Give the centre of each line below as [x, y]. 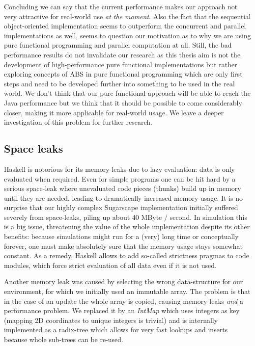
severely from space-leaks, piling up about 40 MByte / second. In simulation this [126, 217]
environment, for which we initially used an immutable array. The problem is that [127, 291]
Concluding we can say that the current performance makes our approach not [121, 6]
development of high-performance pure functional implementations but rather [121, 64]
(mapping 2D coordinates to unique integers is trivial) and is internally [111, 320]
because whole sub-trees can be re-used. [64, 339]
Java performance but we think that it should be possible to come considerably [123, 102]
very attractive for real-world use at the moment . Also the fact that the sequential [127, 16]
